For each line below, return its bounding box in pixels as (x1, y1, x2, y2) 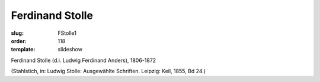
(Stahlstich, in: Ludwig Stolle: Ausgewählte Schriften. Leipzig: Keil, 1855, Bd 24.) (11, 68, 206, 75)
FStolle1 (57, 29, 77, 37)
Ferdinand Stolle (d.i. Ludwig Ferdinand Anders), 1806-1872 (11, 57, 156, 64)
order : (11, 37, 27, 44)
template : (11, 46, 36, 53)
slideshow (57, 46, 83, 53)
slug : (11, 29, 24, 37)
